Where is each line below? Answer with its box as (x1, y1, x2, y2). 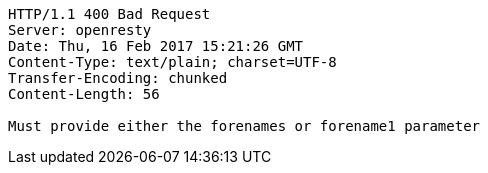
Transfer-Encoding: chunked (8, 70, 228, 86)
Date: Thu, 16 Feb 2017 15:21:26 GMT (8, 38, 304, 54)
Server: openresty (8, 22, 152, 38)
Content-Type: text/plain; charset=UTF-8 (8, 54, 337, 70)
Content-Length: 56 (8, 86, 160, 102)
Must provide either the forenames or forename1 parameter (8, 118, 481, 134)
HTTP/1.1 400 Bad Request (8, 6, 211, 22)
